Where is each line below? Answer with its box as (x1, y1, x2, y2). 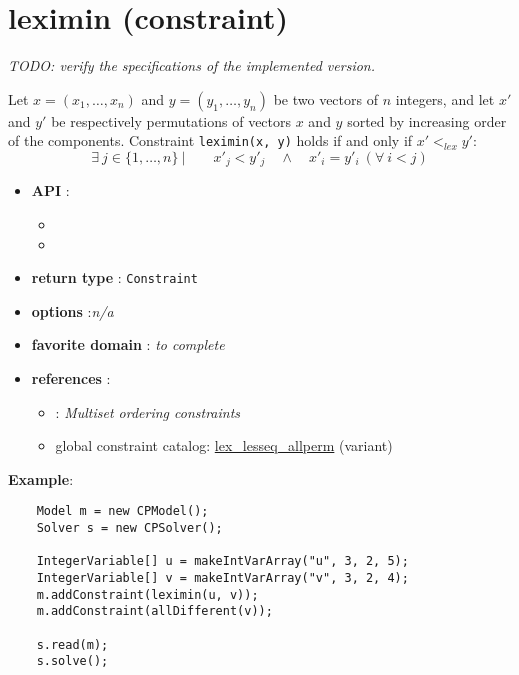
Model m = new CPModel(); (36, 504, 209, 519)
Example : (8, 468, 74, 489)
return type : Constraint (31, 267, 198, 288)
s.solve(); (36, 654, 109, 669)
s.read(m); (36, 637, 109, 652)
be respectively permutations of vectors (51, 110, 292, 131)
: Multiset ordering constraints (55, 401, 241, 422)
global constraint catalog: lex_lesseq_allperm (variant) (55, 435, 393, 456)
